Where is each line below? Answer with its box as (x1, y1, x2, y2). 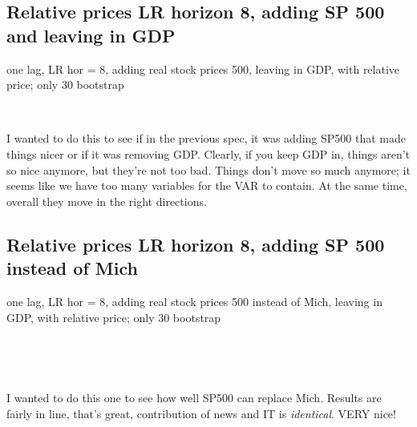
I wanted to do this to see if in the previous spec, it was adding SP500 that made (6, 130, 406, 147)
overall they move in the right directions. (6, 192, 207, 209)
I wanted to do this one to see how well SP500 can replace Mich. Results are (6, 389, 382, 406)
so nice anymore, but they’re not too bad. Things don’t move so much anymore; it (6, 161, 411, 178)
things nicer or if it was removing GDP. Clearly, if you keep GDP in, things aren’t (6, 145, 411, 162)
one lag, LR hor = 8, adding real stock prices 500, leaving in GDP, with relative (6, 60, 400, 77)
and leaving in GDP (6, 22, 176, 47)
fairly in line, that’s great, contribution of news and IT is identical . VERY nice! (6, 405, 396, 421)
